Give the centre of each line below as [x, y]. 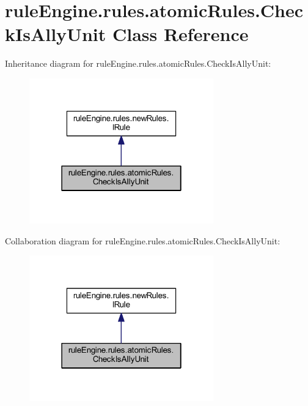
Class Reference [180, 34]
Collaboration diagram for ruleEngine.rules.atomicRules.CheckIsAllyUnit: [143, 240]
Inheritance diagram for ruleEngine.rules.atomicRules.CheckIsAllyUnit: [138, 63]
